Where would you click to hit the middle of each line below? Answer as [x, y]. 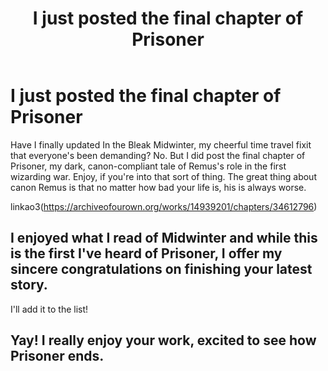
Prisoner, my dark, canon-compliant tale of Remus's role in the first [148, 166]
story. [29, 285]
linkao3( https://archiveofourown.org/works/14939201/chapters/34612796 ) [164, 206]
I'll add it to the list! [49, 309]
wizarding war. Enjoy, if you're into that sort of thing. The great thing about [163, 176]
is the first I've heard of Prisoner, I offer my [146, 253]
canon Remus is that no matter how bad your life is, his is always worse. [158, 187]
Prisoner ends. [57, 356]
